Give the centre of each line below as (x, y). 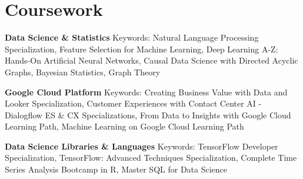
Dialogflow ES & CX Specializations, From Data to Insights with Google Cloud (148, 115)
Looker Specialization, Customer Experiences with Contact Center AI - (133, 103)
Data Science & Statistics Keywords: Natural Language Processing (132, 37)
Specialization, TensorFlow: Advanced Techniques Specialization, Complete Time (151, 158)
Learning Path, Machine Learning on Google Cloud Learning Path (124, 126)
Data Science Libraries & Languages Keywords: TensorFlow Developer (141, 146)
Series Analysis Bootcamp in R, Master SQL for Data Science (116, 169)
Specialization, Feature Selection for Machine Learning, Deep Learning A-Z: (141, 49)
